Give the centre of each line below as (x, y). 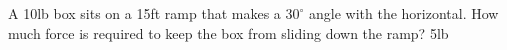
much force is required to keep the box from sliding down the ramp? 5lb (228, 32)
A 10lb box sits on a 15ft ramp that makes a (144, 13)
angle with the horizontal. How (404, 13)
